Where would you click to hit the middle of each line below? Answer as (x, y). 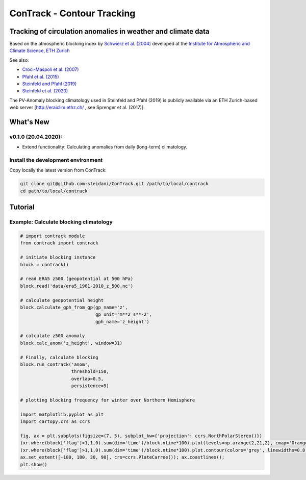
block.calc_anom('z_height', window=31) (71, 343)
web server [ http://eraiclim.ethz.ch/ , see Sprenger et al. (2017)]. (77, 108)
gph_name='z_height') (122, 322)
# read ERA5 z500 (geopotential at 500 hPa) (77, 279)
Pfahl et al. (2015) (41, 77)
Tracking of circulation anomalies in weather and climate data (109, 31)
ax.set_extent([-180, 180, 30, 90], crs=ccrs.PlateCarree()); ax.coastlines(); (122, 457)
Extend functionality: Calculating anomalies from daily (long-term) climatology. (105, 147)
